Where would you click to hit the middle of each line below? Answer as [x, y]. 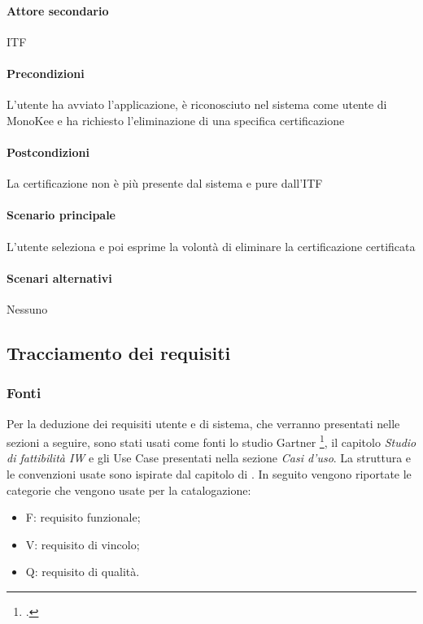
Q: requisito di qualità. [83, 572]
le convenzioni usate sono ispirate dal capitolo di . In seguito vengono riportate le [209, 473]
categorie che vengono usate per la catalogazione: [129, 490]
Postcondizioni [48, 152]
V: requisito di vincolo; [83, 544]
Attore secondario [58, 10]
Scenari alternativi [59, 277]
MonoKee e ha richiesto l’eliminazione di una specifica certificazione [176, 120]
